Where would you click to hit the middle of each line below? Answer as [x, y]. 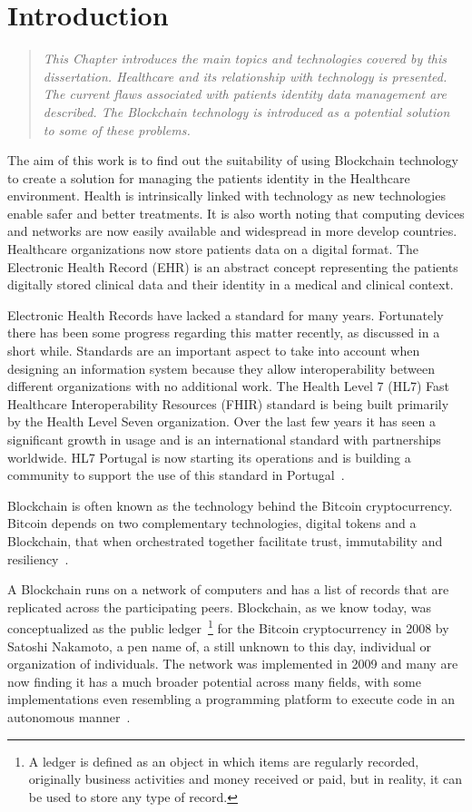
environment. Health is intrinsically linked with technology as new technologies [226, 196]
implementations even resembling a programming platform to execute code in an [231, 699]
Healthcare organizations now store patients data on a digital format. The [213, 249]
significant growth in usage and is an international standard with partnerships [224, 439]
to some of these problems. [117, 129]
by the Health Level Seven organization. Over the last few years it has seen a [221, 421]
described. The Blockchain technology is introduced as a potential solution [246, 111]
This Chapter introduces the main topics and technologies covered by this [245, 59]
